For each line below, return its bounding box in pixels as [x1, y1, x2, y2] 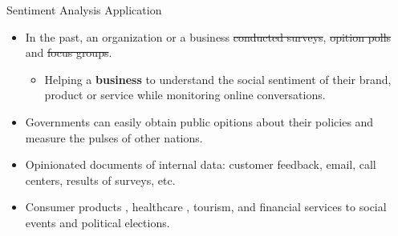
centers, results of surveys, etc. [25, 171, 176, 188]
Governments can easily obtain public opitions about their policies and [25, 113, 374, 130]
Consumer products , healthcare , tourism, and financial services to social [25, 198, 387, 215]
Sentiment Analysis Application [6, 2, 162, 18]
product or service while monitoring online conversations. [44, 86, 326, 103]
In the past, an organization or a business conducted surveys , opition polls [25, 28, 392, 45]
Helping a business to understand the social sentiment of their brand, [44, 70, 392, 87]
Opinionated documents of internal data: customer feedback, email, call [25, 156, 376, 173]
